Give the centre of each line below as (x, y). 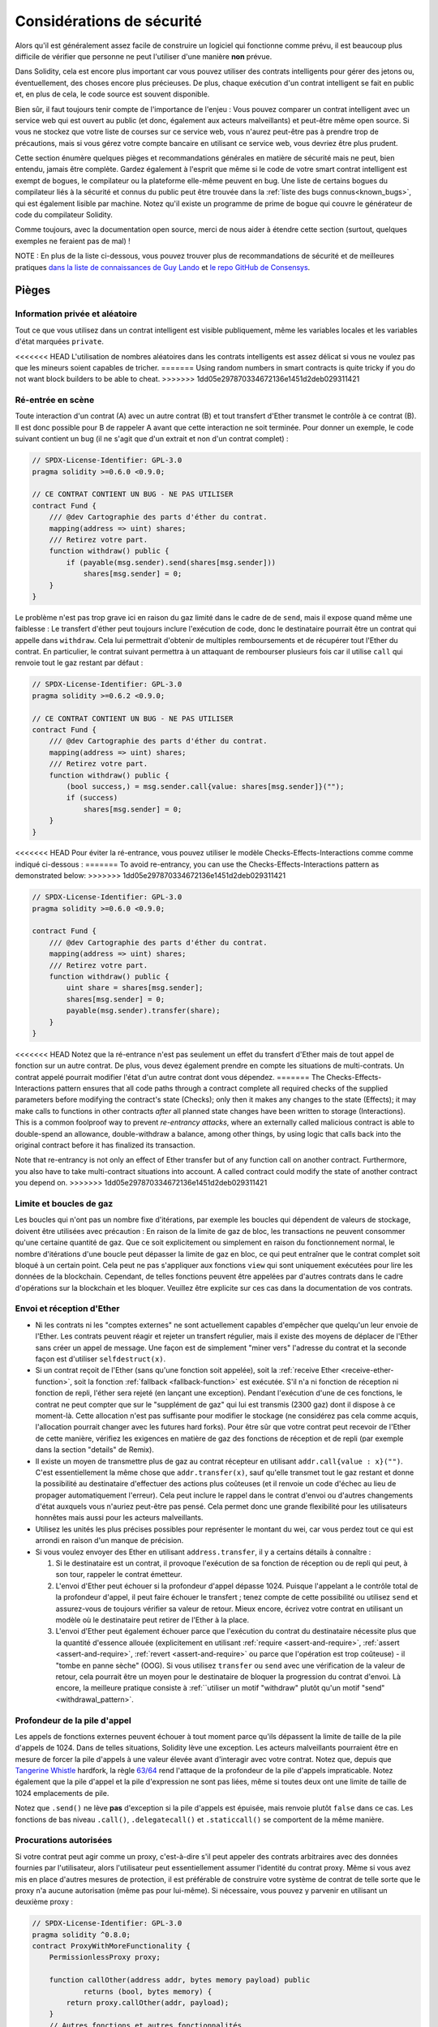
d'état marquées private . (60, 341)
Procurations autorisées (64, 1841)
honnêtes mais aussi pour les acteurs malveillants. (119, 1518)
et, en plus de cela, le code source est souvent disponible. (112, 94)
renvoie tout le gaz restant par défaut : (79, 663)
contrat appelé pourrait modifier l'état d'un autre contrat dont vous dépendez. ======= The (170, 1077)
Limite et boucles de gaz (64, 1203)
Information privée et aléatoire (76, 314)
